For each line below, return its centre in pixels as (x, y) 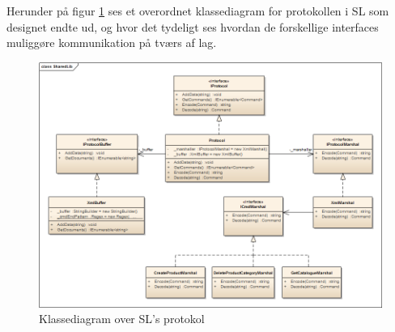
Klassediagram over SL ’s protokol (122, 319)
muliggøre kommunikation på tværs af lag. (112, 43)
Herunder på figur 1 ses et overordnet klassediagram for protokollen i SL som (198, 11)
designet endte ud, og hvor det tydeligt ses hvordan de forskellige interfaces (193, 26)
